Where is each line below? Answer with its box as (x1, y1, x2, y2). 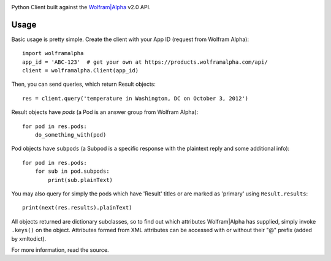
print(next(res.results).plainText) (22, 204, 132, 211)
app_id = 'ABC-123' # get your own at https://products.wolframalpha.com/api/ (22, 58, 268, 66)
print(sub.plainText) (48, 176, 113, 183)
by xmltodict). (11, 235, 47, 242)
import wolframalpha (22, 50, 84, 57)
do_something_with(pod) (34, 132, 107, 138)
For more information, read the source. (11, 246, 110, 254)
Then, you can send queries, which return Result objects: (11, 80, 156, 88)
